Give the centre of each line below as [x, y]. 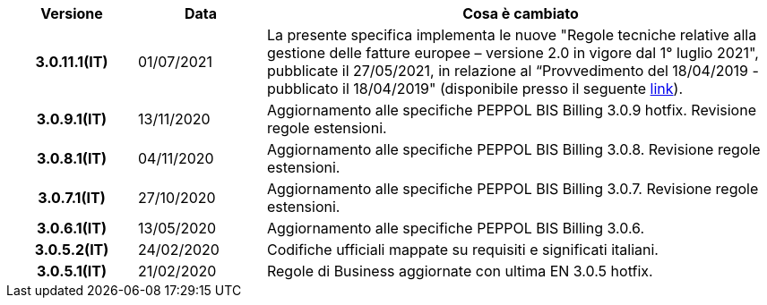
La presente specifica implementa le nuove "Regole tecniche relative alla [512, 35]
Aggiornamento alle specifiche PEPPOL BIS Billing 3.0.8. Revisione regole [513, 149]
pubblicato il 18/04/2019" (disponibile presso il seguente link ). [475, 89]
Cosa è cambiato [521, 13]
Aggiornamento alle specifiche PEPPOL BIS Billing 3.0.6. [456, 228]
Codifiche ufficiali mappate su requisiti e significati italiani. [462, 250]
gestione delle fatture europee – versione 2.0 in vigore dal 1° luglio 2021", [513, 53]
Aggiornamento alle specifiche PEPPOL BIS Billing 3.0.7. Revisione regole [513, 189]
